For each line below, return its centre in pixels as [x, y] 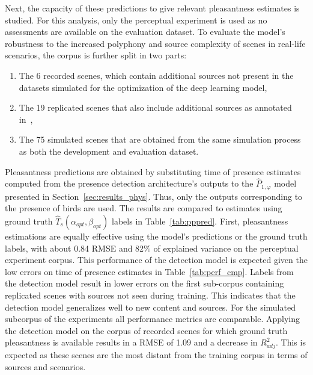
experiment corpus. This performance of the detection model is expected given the [156, 260]
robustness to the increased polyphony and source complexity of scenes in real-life [155, 43]
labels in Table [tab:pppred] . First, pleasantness [200, 221]
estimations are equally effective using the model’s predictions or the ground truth [156, 236]
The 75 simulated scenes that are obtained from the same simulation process [160, 139]
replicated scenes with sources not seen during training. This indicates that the [150, 295]
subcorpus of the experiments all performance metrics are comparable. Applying [152, 319]
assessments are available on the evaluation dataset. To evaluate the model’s [145, 32]
